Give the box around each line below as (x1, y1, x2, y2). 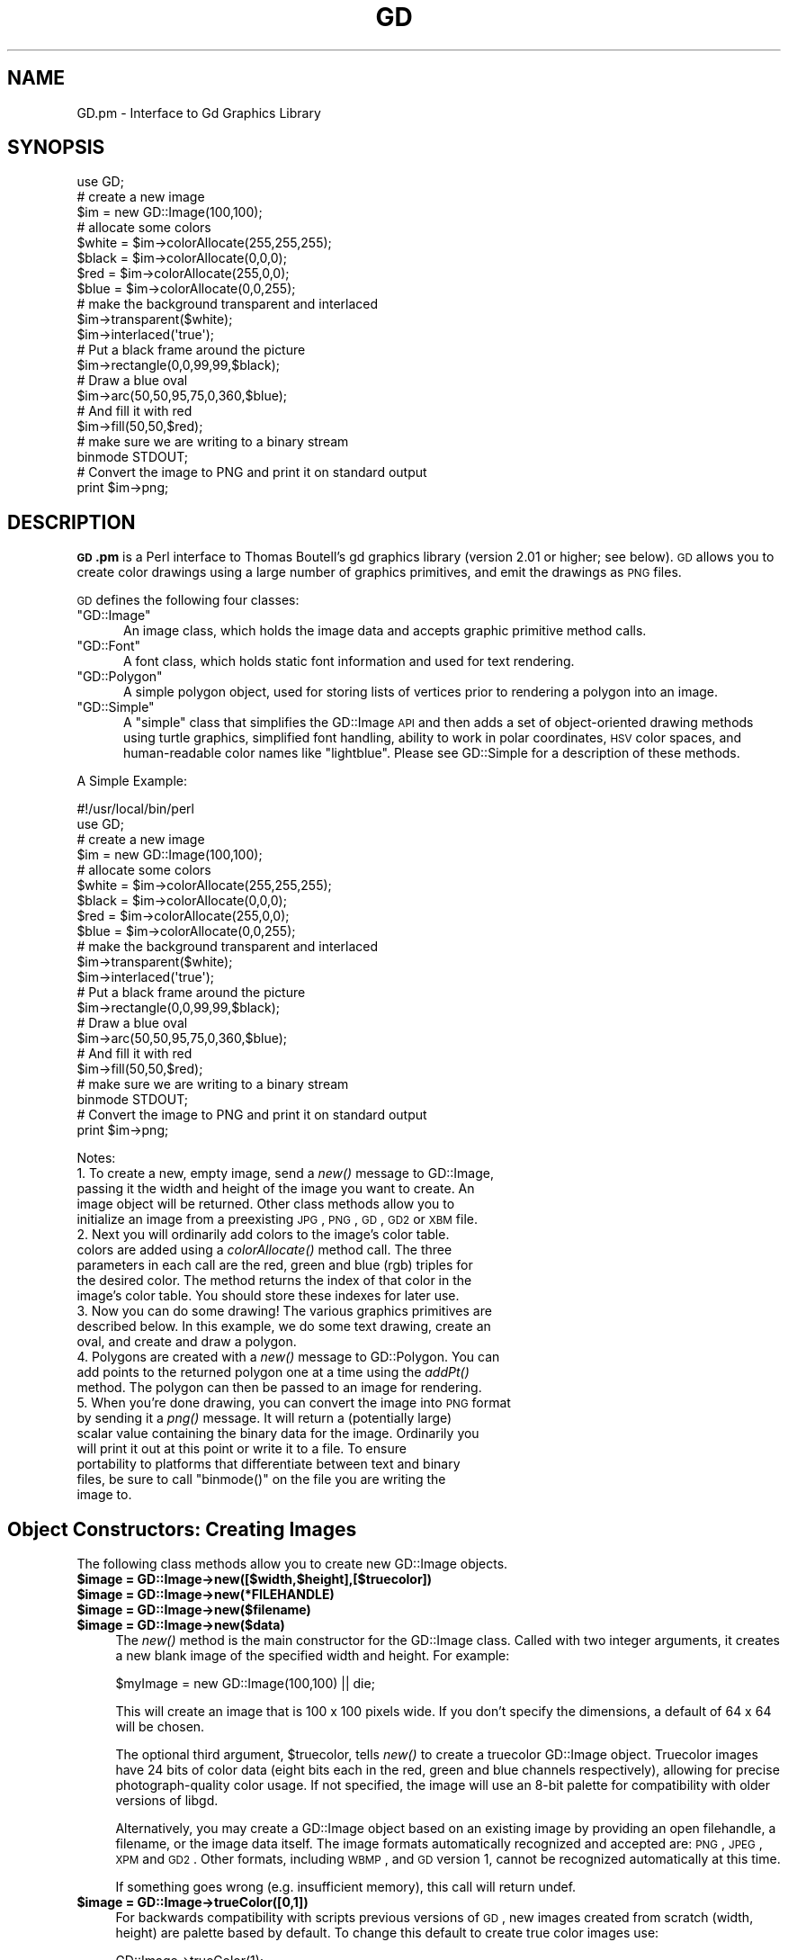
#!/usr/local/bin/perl (76, 801, 194, 817)
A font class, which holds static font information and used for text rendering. (123, 653, 575, 670)
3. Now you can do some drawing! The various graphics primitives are (76, 1303, 492, 1319)
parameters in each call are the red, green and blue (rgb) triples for (76, 1257, 473, 1273)
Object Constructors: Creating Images (7, 1517, 357, 1541)
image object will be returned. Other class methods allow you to (76, 1196, 455, 1212)
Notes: (76, 1150, 116, 1166)
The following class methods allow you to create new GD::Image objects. (76, 1556, 508, 1572)
